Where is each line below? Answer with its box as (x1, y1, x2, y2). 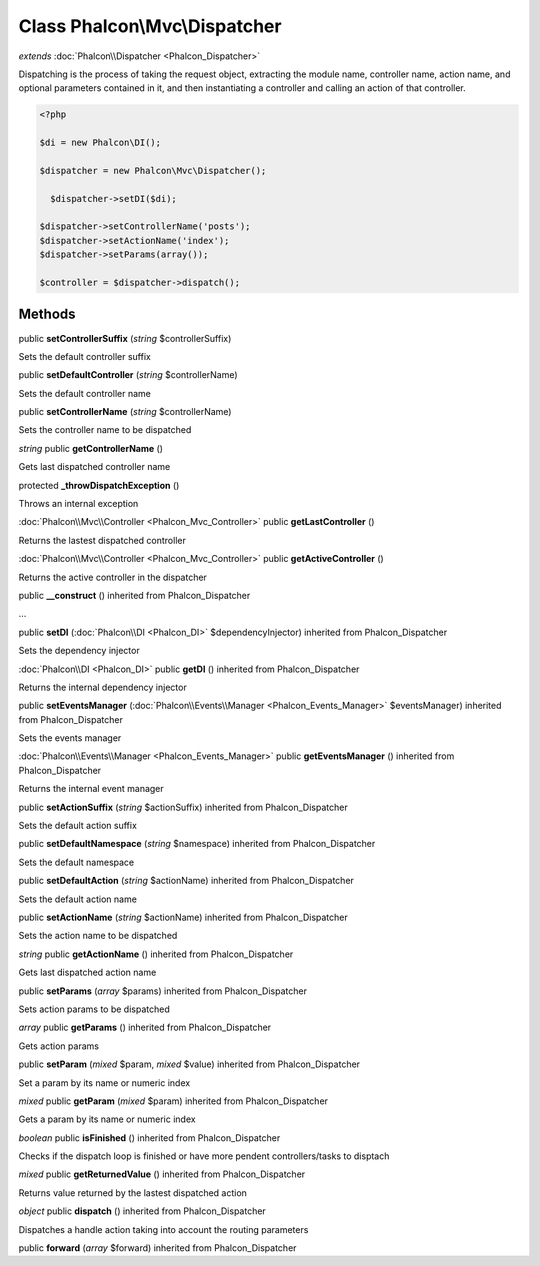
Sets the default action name (18, 893, 137, 905)
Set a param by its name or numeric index (18, 1076, 191, 1089)
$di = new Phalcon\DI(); (39, 137, 162, 149)
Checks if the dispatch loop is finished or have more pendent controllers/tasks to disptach (18, 1150, 390, 1162)
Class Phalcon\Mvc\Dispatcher (18, 15, 282, 37)
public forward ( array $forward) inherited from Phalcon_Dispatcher (18, 1242, 297, 1254)
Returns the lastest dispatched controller (18, 534, 187, 546)
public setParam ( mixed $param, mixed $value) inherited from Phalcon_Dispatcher (18, 1058, 360, 1070)
